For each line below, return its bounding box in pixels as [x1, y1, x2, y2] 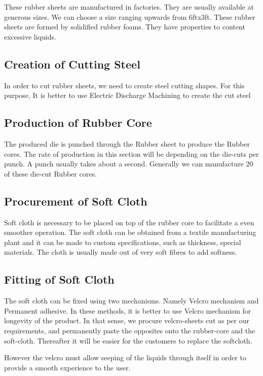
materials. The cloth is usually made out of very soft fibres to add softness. [4, 247, 237, 257]
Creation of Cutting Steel [4, 56, 140, 72]
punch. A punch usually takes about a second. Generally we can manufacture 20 [4, 158, 253, 169]
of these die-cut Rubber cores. [4, 168, 97, 179]
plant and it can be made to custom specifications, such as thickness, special [4, 236, 241, 247]
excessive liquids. [4, 31, 56, 42]
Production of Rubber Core [4, 115, 152, 130]
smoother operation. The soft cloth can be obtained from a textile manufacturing [4, 227, 256, 237]
